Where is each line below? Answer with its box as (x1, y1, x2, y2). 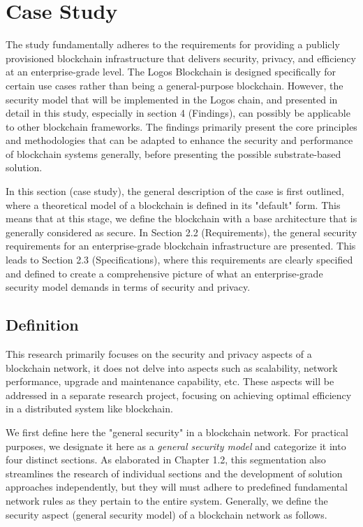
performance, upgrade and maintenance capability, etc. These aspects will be (6, 374, 334, 389)
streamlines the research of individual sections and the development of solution (6, 465, 343, 480)
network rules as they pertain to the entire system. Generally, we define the (6, 493, 328, 507)
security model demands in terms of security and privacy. (6, 280, 251, 294)
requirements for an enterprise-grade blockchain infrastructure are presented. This (6, 238, 356, 253)
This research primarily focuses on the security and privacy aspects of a (6, 347, 312, 361)
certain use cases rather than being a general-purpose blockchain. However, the (6, 78, 343, 92)
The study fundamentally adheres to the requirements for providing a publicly (6, 37, 340, 52)
